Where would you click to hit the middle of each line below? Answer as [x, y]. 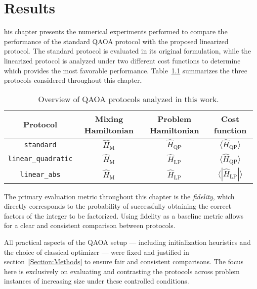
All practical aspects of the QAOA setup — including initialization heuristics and [128, 242]
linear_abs [40, 174]
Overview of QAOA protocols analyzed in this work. [128, 99]
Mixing [109, 118]
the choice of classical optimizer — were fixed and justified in [97, 252]
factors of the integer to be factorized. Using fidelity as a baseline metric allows [124, 215]
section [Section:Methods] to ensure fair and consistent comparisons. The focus [124, 261]
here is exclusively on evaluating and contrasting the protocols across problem [122, 271]
